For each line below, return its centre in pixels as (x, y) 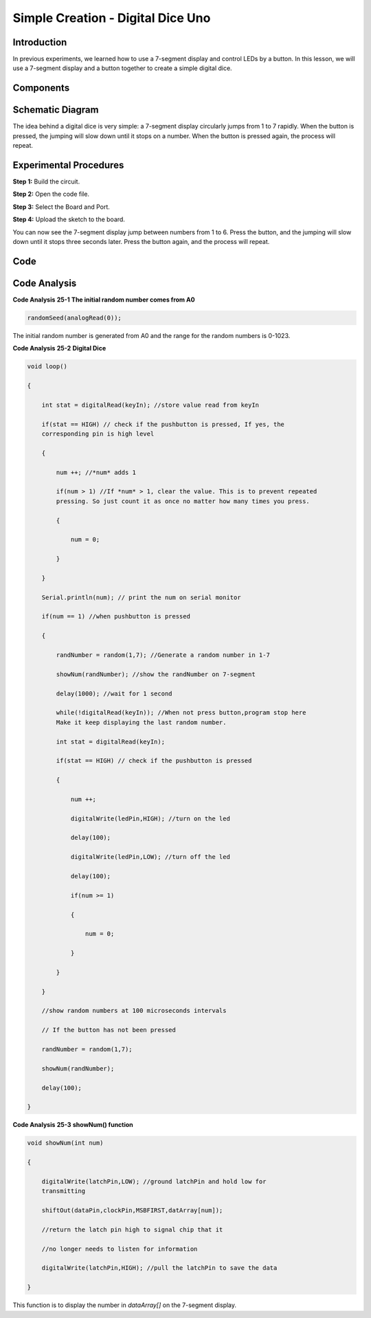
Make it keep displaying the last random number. (141, 722)
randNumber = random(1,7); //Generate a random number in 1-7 (163, 655)
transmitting (64, 1191)
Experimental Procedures (68, 165)
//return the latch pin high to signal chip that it (132, 1229)
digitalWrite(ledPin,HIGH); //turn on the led (150, 818)
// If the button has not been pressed (109, 1030)
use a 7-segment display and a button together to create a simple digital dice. (123, 68)
